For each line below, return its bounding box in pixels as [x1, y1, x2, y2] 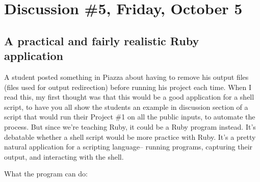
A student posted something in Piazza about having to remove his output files [4, 71, 249, 82]
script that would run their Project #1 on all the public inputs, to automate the [4, 111, 255, 122]
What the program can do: [4, 168, 88, 179]
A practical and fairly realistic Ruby [4, 33, 199, 48]
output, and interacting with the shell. [4, 151, 124, 162]
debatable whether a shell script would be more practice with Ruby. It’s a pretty [4, 131, 256, 142]
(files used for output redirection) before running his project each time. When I [4, 81, 252, 92]
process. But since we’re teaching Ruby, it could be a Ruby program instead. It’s [4, 121, 256, 132]
